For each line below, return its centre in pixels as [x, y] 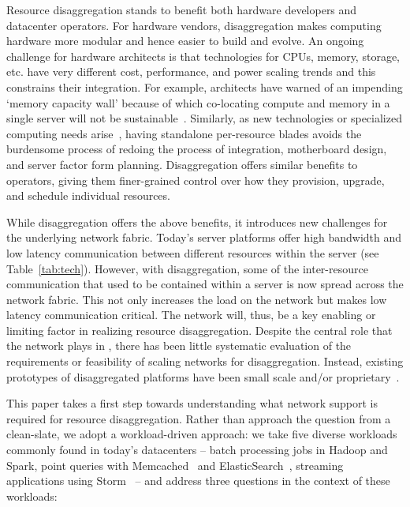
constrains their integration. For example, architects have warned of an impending [205, 86]
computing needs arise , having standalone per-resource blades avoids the [184, 133]
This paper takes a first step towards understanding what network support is [192, 403]
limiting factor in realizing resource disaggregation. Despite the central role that [199, 330]
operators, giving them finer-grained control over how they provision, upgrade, [196, 180]
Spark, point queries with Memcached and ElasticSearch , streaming [175, 465]
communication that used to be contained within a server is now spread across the [205, 284]
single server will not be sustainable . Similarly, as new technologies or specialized [204, 118]
